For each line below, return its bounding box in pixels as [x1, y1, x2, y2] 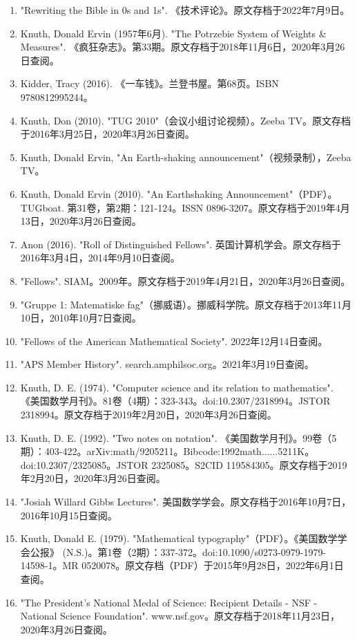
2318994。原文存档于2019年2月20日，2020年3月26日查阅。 [20, 407, 277, 422]
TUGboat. [20, 200, 64, 214]
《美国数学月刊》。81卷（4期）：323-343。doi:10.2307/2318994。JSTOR [20, 393, 331, 408]
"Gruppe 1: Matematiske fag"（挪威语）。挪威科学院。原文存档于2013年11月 [20, 297, 352, 311]
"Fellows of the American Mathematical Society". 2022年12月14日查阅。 [20, 333, 328, 348]
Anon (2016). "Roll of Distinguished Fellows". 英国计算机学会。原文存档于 [20, 236, 341, 251]
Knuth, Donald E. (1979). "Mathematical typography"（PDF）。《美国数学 [20, 531, 338, 546]
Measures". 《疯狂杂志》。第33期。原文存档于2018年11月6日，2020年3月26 [20, 39, 345, 54]
